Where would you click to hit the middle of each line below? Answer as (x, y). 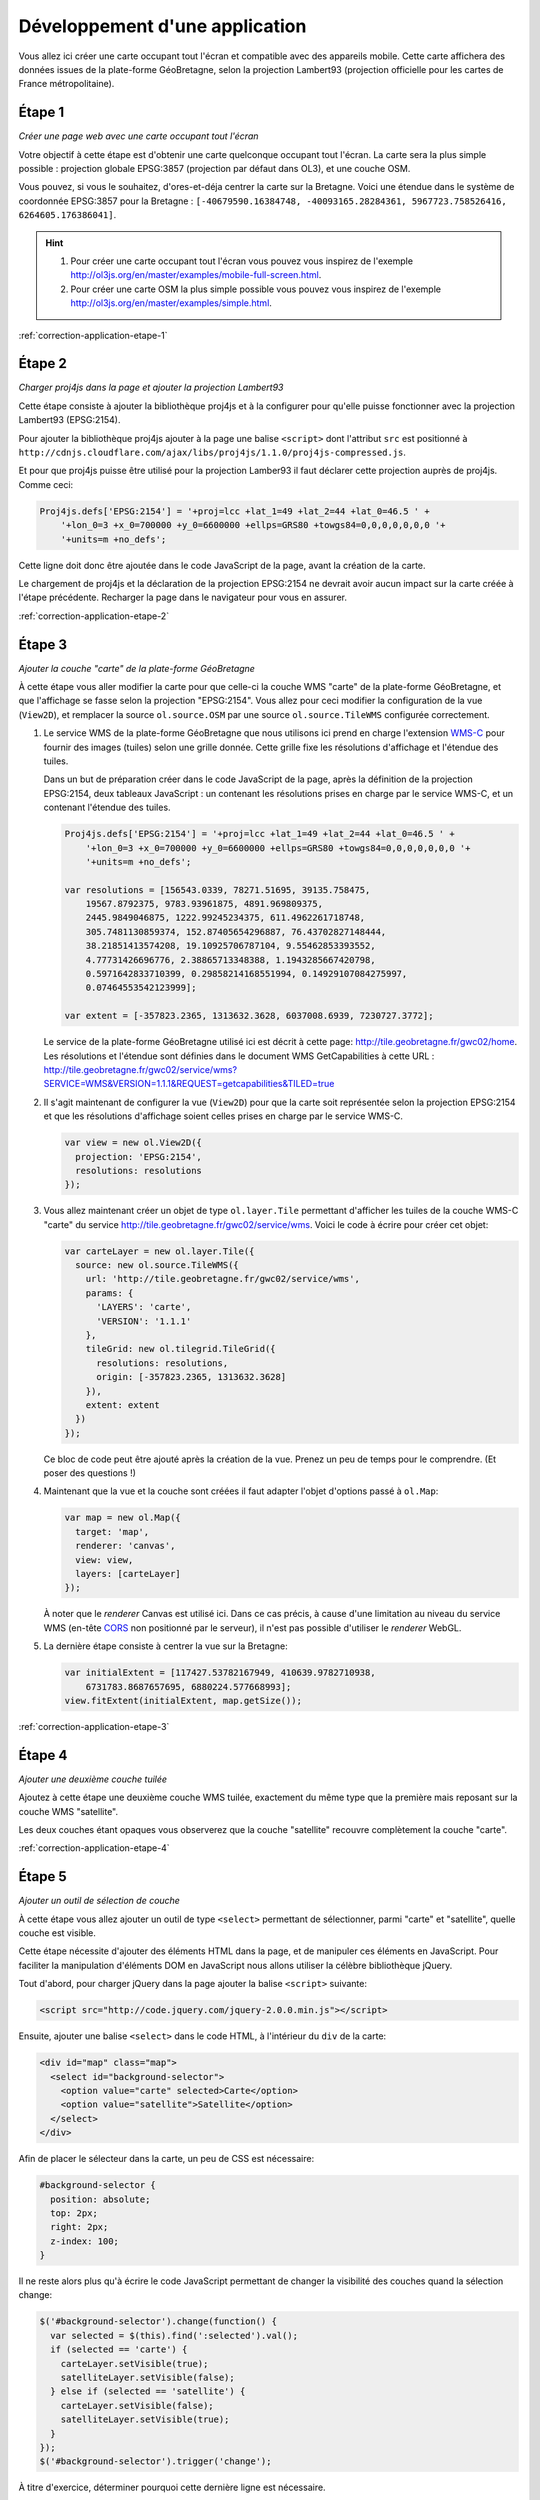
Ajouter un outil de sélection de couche (99, 1901)
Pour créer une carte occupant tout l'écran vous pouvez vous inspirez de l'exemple (242, 261)
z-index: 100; (85, 2241)
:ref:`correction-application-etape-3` (94, 1726)
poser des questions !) (90, 1473)
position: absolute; (100, 2199)
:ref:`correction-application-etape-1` (93, 335)
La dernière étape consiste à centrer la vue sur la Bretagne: (166, 1646)
